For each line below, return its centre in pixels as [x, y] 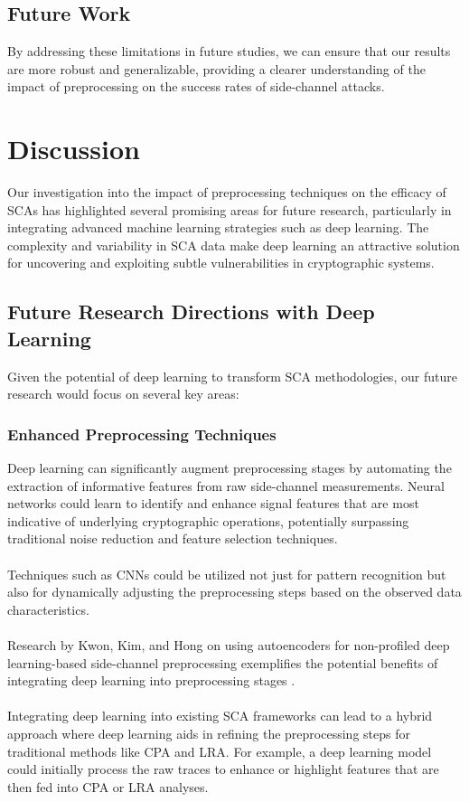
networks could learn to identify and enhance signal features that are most [213, 503]
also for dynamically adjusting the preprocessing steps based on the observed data [234, 592]
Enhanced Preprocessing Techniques [142, 434]
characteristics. [48, 609]
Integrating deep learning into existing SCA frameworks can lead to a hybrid [220, 716]
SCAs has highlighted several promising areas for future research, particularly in [230, 209]
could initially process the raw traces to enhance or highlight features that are [223, 769]
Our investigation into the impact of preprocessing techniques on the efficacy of [227, 192]
